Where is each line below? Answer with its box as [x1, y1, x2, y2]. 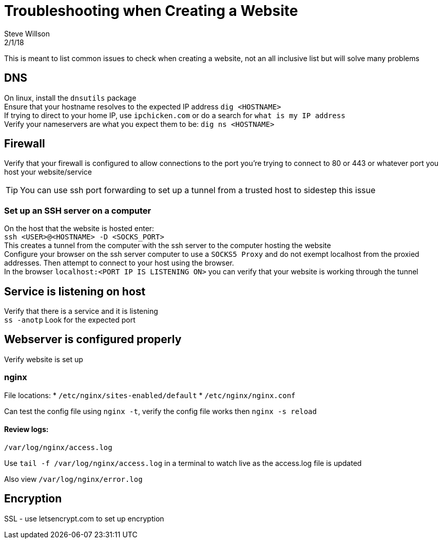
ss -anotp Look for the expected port [4, 315, 136, 325]
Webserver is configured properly [4, 333, 182, 346]
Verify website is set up [4, 354, 83, 364]
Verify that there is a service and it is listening [4, 307, 158, 316]
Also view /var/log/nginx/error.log [4, 474, 143, 483]
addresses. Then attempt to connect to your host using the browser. [4, 258, 234, 268]
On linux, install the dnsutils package [4, 93, 137, 102]
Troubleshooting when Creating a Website [4, 2, 298, 20]
